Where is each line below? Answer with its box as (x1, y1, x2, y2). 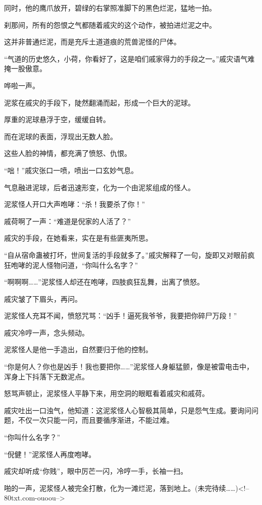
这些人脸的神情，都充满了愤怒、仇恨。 (4, 148, 131, 158)
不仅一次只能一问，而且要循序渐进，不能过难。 (18, 415, 174, 425)
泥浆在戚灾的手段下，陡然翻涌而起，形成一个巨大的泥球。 (4, 97, 195, 107)
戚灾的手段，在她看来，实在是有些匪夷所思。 (4, 233, 152, 243)
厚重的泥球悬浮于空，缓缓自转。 (4, 114, 110, 125)
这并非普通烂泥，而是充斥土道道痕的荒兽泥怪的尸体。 (4, 36, 181, 47)
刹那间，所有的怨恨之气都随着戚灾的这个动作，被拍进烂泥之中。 (4, 19, 216, 30)
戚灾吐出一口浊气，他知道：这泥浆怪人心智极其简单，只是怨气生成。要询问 (4, 405, 251, 415)
